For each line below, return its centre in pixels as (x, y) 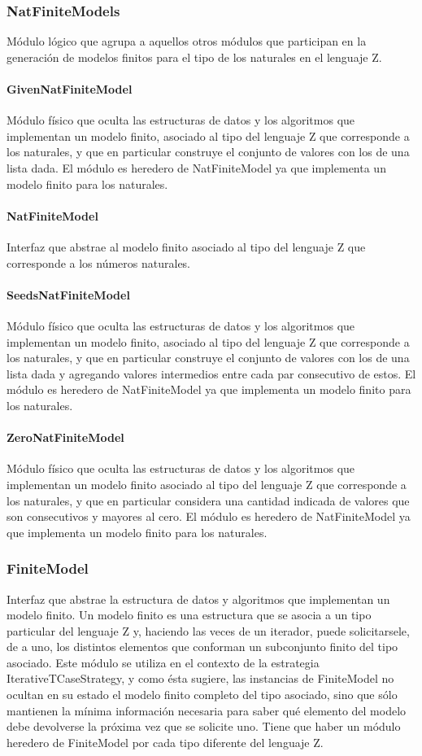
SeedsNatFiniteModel (68, 294)
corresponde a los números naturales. (99, 262)
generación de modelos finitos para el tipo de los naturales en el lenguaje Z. (194, 57)
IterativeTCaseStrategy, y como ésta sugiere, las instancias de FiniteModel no (200, 678)
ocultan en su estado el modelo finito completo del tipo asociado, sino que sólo (202, 695)
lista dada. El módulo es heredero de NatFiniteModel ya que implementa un (196, 167)
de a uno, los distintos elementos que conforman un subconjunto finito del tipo (202, 647)
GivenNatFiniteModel (70, 89)
